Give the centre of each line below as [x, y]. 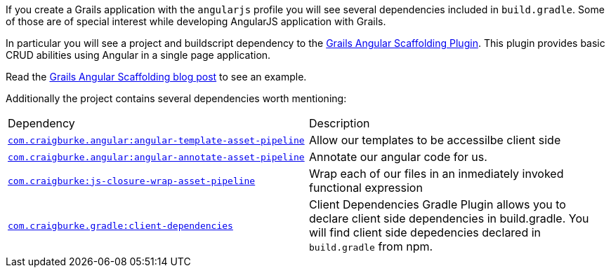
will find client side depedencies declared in [425, 232]
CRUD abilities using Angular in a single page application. [138, 55]
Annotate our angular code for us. [398, 157]
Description [340, 123]
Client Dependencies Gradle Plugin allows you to [438, 204]
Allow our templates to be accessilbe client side [435, 140]
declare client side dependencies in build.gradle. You [449, 218]
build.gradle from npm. [371, 246]
